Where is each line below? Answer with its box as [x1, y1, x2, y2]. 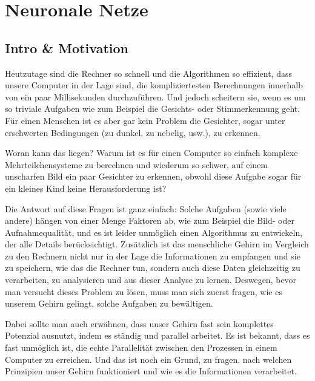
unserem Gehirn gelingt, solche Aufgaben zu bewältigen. [5, 297, 213, 310]
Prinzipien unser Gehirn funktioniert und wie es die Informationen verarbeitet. [5, 365, 297, 377]
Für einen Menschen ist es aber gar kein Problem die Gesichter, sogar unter [5, 114, 285, 126]
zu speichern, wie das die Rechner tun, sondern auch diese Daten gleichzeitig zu [5, 261, 300, 274]
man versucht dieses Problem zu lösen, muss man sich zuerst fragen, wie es [5, 285, 282, 298]
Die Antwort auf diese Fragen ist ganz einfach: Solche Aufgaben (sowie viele [5, 202, 287, 215]
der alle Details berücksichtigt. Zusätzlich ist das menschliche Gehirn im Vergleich [5, 238, 309, 250]
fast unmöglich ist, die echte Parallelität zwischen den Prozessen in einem [5, 341, 277, 354]
